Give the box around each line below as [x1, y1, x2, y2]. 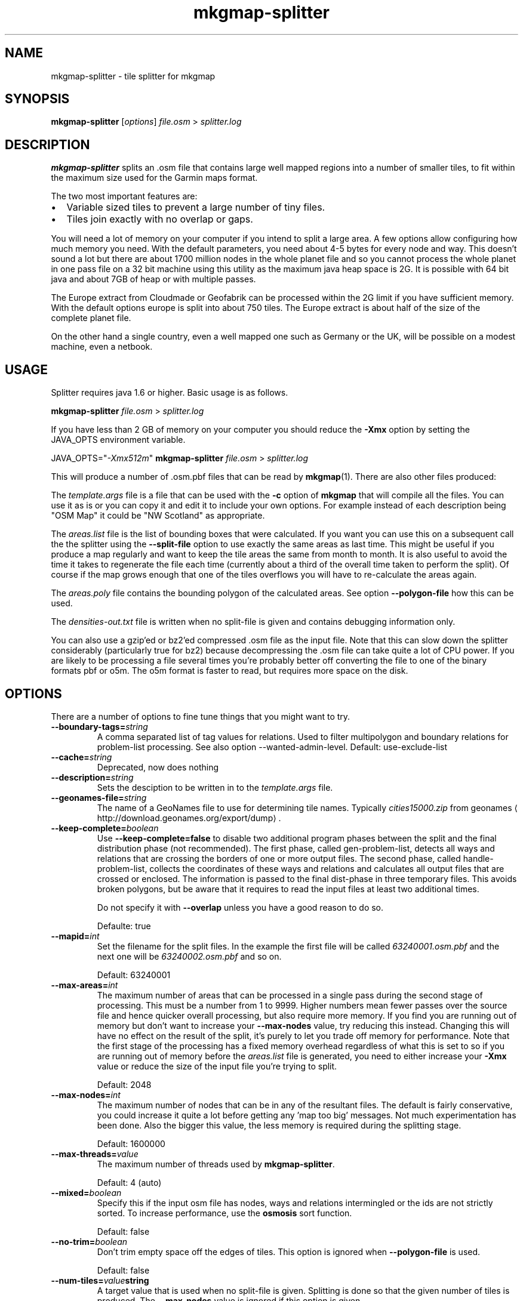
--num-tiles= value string [51, 1275, 149, 1285]
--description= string [51, 772, 134, 782]
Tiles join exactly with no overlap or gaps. [66, 213, 253, 226]
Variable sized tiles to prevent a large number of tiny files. [66, 201, 325, 214]
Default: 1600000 [97, 1138, 165, 1149]
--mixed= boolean [51, 1187, 122, 1198]
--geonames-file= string [51, 792, 147, 803]
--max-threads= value [51, 1148, 139, 1159]
